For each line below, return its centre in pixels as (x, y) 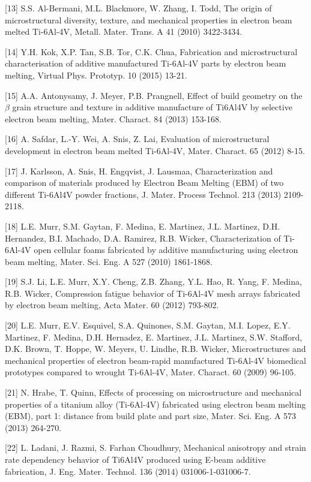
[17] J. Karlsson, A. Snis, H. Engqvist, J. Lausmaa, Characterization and (139, 171)
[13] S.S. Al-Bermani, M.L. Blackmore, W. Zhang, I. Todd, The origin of (138, 8)
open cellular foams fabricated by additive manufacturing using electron (166, 250)
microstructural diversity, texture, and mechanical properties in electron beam (149, 19)
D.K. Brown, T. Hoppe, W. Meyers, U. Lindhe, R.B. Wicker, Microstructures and (155, 349)
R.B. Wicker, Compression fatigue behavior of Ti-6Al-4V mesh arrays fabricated (153, 293)
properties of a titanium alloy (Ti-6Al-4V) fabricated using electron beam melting (155, 404)
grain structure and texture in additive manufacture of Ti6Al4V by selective (152, 107)
